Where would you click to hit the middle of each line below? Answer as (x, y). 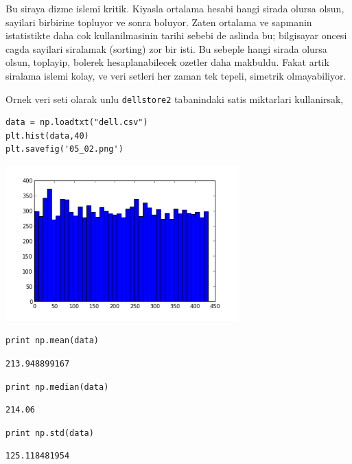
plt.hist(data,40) (47, 136)
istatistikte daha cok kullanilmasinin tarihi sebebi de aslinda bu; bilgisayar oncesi (176, 35)
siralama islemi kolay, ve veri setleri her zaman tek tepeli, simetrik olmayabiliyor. (176, 75)
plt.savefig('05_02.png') (64, 149)
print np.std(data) (50, 433)
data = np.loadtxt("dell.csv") (77, 123)
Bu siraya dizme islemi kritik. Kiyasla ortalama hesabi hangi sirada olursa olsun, (175, 8)
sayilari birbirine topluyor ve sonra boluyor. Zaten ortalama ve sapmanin (159, 22)
